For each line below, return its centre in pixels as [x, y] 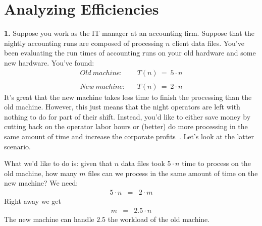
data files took [143, 163]
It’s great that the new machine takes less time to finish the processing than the [128, 97]
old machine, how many [41, 173]
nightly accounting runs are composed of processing [84, 43]
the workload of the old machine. [159, 219]
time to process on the [216, 163]
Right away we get [33, 201]
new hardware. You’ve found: [49, 62]
